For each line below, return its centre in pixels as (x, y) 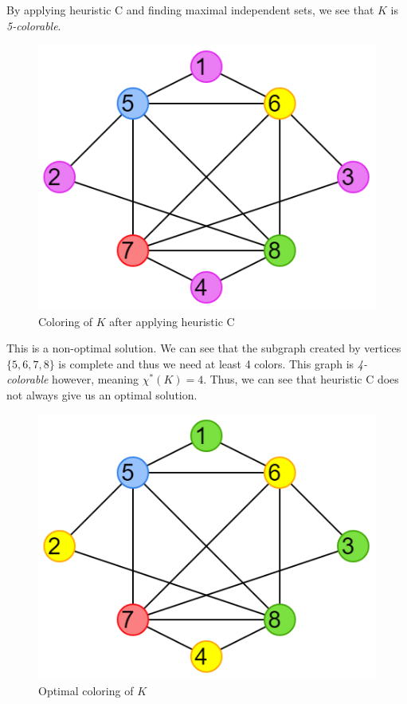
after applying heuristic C (172, 321)
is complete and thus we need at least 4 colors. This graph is (206, 363)
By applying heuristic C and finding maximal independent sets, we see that (190, 10)
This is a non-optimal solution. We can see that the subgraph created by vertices (204, 348)
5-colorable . (34, 25)
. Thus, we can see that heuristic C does (301, 379)
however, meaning (96, 379)
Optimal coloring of (86, 690)
